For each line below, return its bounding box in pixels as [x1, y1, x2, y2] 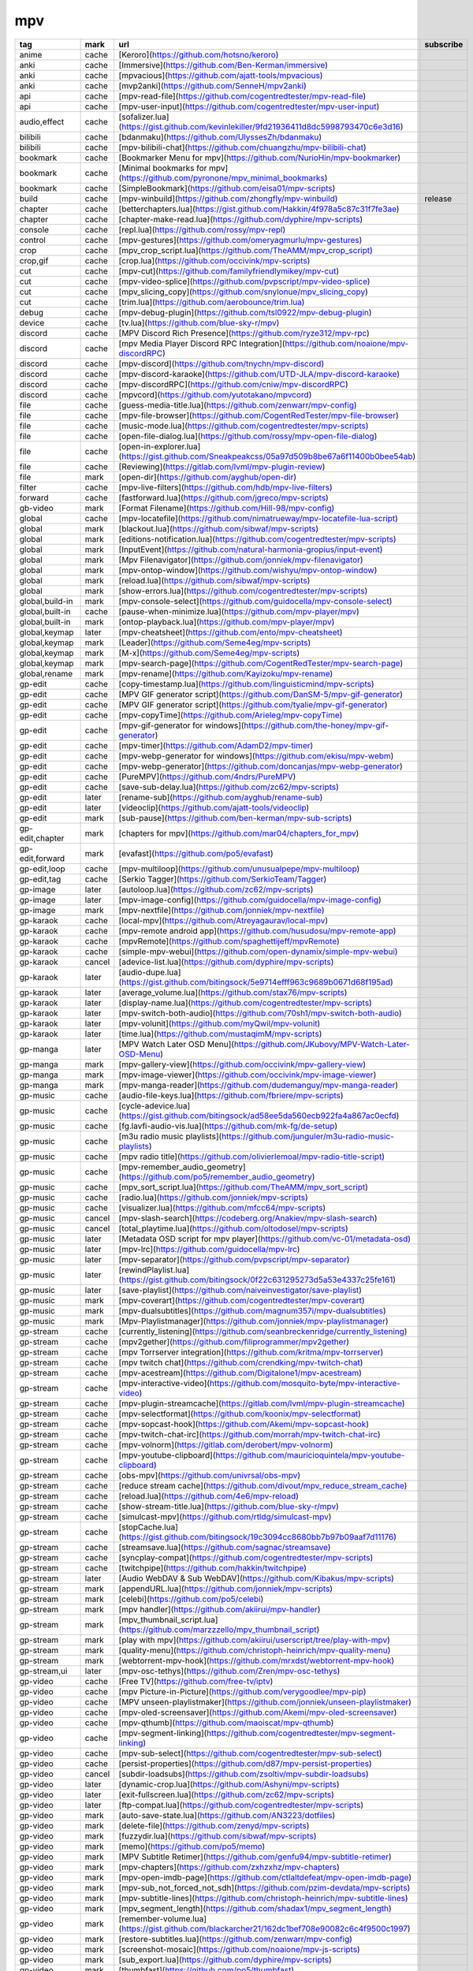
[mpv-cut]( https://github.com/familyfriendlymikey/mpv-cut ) [118, 265, 340, 276]
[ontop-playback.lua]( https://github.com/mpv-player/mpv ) [118, 616, 335, 627]
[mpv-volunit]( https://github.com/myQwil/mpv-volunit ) [118, 1018, 321, 1029]
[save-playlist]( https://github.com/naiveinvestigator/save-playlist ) [118, 1284, 363, 1295]
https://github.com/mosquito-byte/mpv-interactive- [209, 1377, 401, 1388]
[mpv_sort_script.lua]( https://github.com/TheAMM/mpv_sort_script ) [118, 1181, 368, 1192]
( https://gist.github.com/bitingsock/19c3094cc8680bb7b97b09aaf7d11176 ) [118, 1531, 397, 1542]
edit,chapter [19, 833, 65, 844]
